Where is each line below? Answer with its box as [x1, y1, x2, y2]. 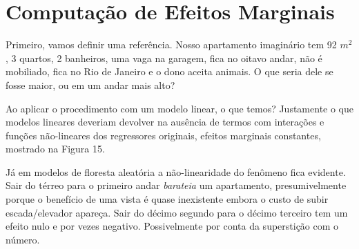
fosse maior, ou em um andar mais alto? [6, 77, 175, 92]
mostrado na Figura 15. [6, 141, 105, 156]
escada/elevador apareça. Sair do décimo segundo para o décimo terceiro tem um [6, 205, 348, 219]
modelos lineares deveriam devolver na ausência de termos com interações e [6, 114, 324, 129]
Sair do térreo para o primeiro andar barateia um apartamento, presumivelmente [6, 178, 347, 192]
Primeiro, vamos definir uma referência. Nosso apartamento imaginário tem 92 [6, 37, 337, 52]
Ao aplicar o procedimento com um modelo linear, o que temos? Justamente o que [6, 101, 354, 115]
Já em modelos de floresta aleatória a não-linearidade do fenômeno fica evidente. [6, 164, 346, 179]
